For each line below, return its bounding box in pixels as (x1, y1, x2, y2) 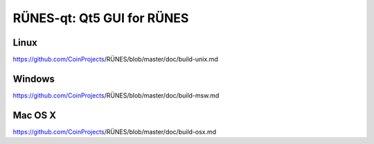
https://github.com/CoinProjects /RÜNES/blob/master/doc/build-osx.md (12, 127, 217, 136)
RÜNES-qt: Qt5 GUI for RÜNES (12, 10, 189, 26)
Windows (12, 73, 55, 84)
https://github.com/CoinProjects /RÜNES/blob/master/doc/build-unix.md (12, 55, 218, 64)
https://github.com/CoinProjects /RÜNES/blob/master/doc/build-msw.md (12, 91, 220, 100)
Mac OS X (12, 109, 57, 121)
